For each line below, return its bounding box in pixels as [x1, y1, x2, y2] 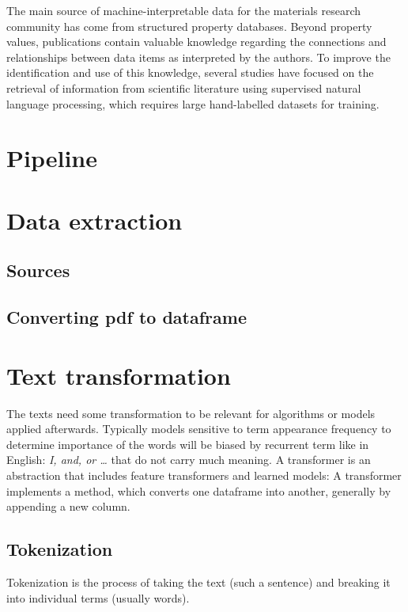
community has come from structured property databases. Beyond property [6, 17, 372, 34]
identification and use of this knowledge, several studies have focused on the [6, 64, 374, 81]
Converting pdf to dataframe [6, 305, 247, 329]
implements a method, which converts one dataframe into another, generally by [6, 482, 391, 499]
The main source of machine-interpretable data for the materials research [6, 2, 361, 18]
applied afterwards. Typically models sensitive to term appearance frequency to [6, 420, 391, 437]
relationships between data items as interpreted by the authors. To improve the [6, 48, 391, 65]
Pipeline [6, 142, 97, 174]
